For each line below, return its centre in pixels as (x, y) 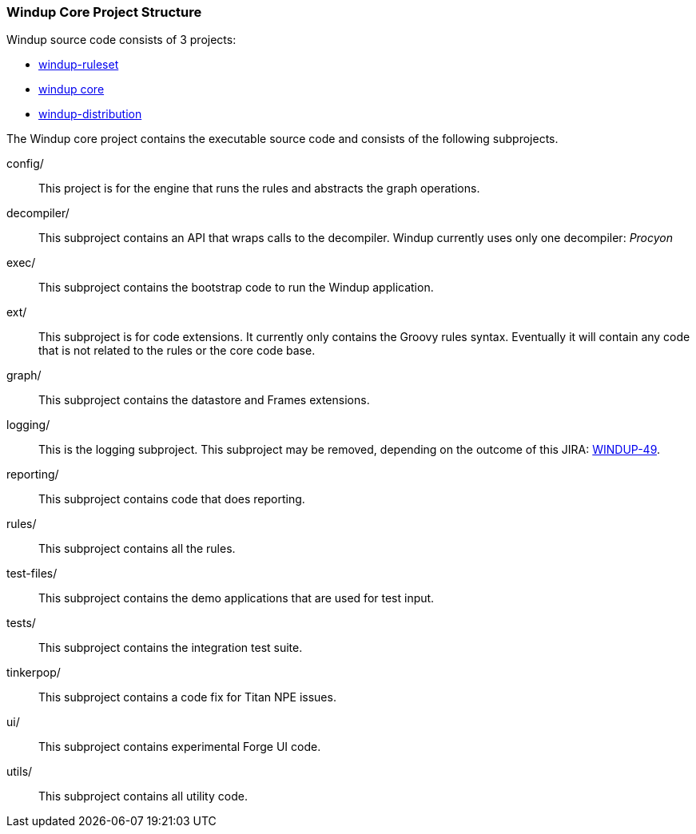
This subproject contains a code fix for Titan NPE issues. (187, 697)
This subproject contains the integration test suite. (171, 648)
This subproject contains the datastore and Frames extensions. (204, 400)
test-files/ (32, 574)
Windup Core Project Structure (104, 12)
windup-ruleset (79, 65)
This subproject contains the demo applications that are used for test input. (237, 598)
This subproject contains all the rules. (137, 549)
